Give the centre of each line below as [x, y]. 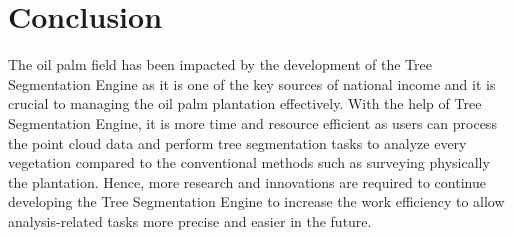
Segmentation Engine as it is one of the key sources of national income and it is [252, 83]
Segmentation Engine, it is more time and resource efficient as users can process [252, 122]
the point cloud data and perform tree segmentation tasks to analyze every [237, 142]
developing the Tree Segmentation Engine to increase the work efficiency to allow [256, 201]
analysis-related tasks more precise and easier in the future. [190, 220]
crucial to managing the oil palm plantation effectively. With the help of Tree [245, 103]
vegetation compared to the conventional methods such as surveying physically [249, 162]
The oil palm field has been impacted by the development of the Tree [220, 64]
